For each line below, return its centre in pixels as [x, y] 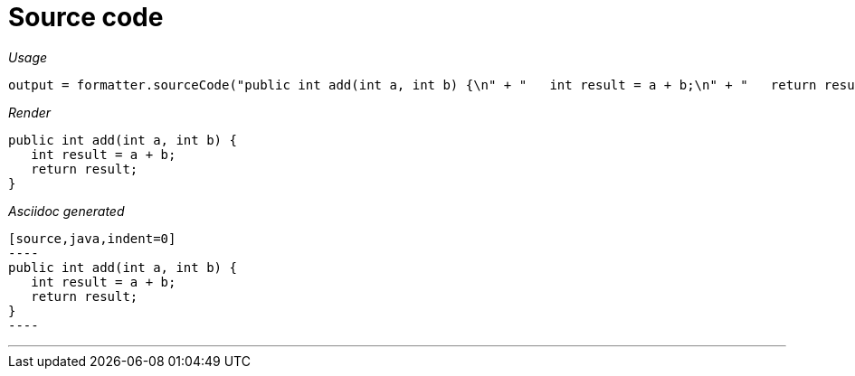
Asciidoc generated [66, 211]
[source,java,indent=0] [92, 238]
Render [30, 112]
